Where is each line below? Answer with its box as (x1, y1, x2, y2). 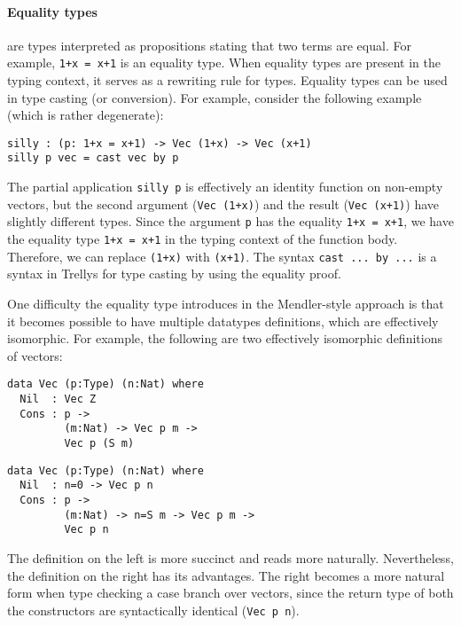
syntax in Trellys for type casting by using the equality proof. (7, 264, 341, 283)
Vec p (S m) (64, 437, 135, 450)
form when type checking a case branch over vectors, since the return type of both (7, 583, 454, 602)
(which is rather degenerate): (7, 106, 164, 124)
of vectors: (7, 346, 63, 364)
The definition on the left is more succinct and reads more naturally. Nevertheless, (7, 548, 454, 567)
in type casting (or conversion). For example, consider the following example (7, 88, 422, 106)
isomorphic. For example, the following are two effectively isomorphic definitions (7, 329, 442, 348)
